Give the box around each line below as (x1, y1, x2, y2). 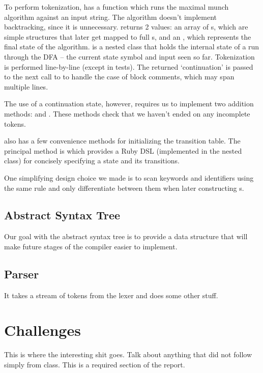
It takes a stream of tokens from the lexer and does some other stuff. (4, 290, 218, 300)
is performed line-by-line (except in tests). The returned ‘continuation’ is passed (4, 61, 253, 72)
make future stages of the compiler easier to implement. (4, 241, 178, 251)
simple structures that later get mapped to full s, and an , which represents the (4, 31, 251, 42)
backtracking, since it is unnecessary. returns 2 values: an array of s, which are (4, 21, 248, 32)
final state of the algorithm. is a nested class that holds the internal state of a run (4, 41, 259, 52)
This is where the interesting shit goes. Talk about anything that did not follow (4, 349, 252, 360)
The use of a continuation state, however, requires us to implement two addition (4, 98, 254, 109)
